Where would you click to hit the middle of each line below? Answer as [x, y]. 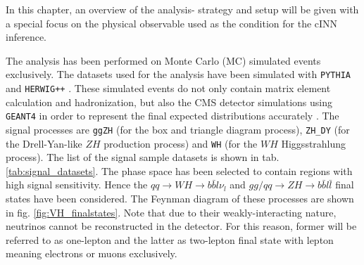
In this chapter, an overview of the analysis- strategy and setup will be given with [182, 9]
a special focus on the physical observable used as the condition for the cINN [172, 23]
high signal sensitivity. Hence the [77, 185]
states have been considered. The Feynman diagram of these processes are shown [180, 199]
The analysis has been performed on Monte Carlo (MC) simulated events [163, 60]
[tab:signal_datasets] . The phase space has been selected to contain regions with [179, 170]
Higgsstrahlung [314, 143]
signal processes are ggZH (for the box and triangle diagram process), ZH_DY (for [178, 129]
